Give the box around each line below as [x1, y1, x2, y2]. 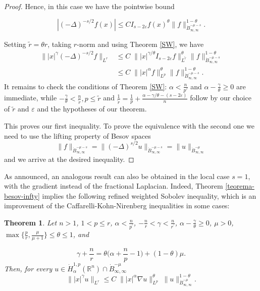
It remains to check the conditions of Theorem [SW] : [4, 81, 167, 91]
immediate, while [4, 92, 57, 103]
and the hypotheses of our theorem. [37, 103, 147, 114]
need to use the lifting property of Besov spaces [4, 130, 151, 141]
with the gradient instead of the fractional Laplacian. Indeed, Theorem [4, 181, 223, 191]
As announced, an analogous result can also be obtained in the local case [4, 170, 230, 181]
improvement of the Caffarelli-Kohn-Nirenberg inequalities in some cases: [4, 200, 230, 211]
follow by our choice [190, 92, 251, 103]
